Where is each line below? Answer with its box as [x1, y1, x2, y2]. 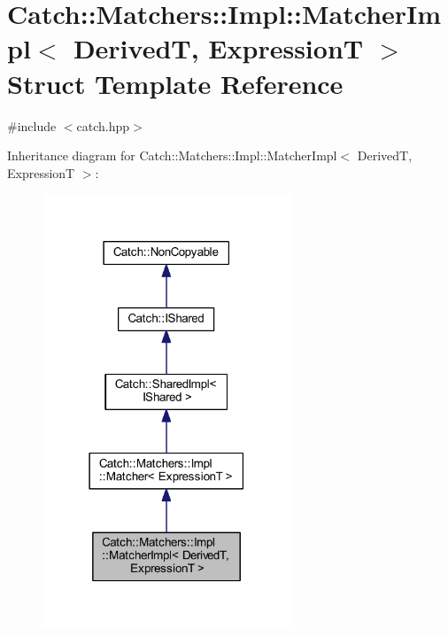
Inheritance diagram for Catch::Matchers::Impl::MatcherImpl [7, 146, 337, 165]
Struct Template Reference [7, 65, 344, 101]
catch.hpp [76, 116, 130, 135]
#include [7, 116, 57, 135]
